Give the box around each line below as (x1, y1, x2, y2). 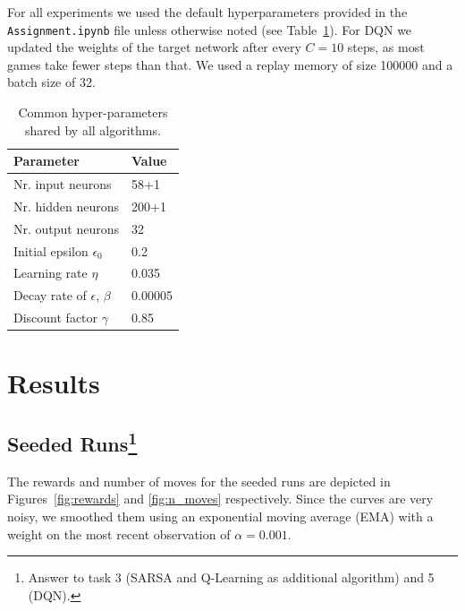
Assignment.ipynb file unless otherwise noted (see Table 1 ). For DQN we (7, 20, 412, 39)
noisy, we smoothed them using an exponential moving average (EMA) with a (7, 506, 434, 525)
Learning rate (13, 263, 88, 282)
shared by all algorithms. (25, 120, 161, 139)
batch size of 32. (7, 73, 96, 91)
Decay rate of (13, 286, 87, 305)
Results (7, 365, 100, 401)
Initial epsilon (13, 241, 89, 260)
